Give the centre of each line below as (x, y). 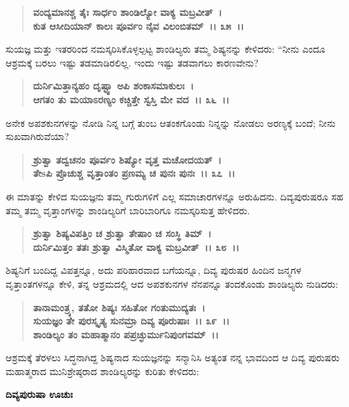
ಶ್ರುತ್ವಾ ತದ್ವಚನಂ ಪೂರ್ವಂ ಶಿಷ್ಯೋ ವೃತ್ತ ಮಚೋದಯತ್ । (127, 159)
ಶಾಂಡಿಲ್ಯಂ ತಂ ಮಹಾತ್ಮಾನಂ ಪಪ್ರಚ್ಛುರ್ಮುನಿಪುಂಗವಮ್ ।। (126, 334)
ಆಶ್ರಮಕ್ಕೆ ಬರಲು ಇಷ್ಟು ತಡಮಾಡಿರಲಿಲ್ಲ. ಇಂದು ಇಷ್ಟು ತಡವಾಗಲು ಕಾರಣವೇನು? (132, 62)
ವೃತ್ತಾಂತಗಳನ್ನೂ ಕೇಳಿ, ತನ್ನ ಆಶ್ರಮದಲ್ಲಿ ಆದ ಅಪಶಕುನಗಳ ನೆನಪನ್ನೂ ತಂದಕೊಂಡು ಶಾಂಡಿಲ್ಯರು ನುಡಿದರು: (172, 283)
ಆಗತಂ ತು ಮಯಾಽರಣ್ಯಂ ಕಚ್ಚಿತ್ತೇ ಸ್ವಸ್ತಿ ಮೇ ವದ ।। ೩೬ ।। (131, 99)
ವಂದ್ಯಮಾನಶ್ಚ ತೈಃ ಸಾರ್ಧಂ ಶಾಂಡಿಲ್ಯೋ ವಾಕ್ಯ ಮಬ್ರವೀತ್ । (127, 12)
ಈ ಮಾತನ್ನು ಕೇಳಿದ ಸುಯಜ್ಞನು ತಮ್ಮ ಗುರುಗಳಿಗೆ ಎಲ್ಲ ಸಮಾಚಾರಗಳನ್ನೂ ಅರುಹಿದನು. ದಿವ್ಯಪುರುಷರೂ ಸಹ (174, 196)
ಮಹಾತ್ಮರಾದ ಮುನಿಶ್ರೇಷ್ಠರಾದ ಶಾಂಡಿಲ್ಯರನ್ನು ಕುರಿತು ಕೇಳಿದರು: (102, 371)
